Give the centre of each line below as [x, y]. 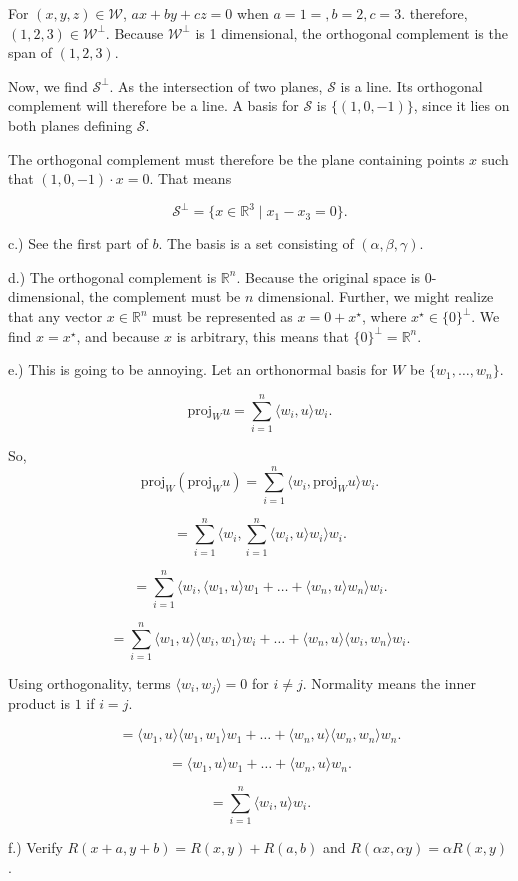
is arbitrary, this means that [262, 335]
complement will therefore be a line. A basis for [153, 105]
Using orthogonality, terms [89, 683]
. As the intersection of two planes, [216, 85]
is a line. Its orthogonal [411, 85]
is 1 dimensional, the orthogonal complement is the [351, 32]
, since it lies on [461, 105]
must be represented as [222, 316]
